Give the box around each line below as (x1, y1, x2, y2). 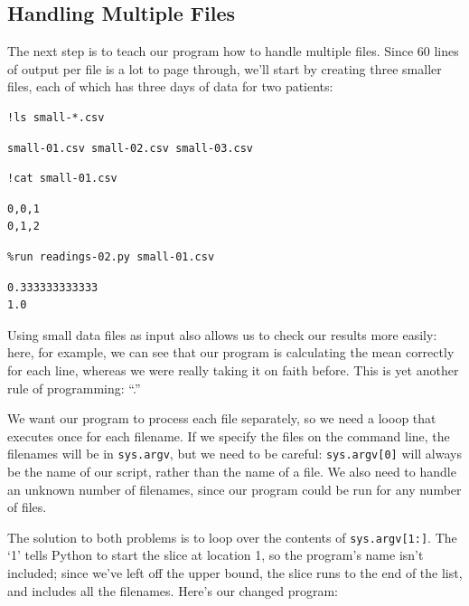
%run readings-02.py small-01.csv (7, 250, 215, 263)
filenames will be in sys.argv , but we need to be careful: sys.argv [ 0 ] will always (7, 444, 462, 463)
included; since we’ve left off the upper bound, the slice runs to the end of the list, (7, 563, 463, 582)
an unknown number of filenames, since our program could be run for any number (7, 479, 462, 498)
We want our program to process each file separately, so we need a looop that (7, 409, 436, 428)
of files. (7, 497, 47, 516)
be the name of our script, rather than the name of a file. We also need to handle (7, 461, 456, 480)
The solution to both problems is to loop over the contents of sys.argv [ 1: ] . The (7, 527, 457, 546)
